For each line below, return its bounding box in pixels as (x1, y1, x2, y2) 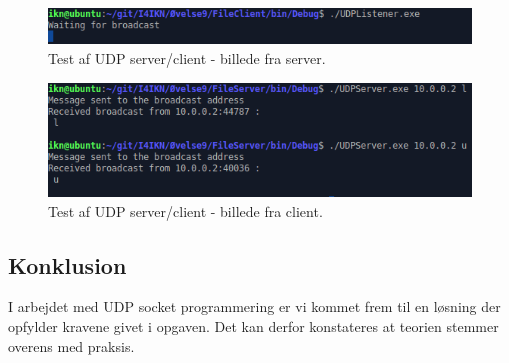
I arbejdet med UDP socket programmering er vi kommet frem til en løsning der (8, 296, 501, 317)
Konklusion (8, 249, 127, 280)
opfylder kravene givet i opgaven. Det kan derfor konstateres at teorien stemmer (8, 315, 499, 336)
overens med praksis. (8, 335, 135, 356)
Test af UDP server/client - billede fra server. (48, 48, 326, 68)
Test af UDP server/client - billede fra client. (48, 200, 323, 221)
